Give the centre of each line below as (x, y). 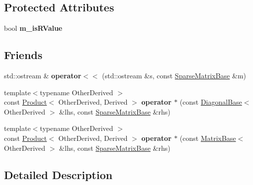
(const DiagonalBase (211, 102)
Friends (23, 55)
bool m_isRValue (33, 28)
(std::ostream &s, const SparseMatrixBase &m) (174, 75)
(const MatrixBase (208, 138)
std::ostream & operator (43, 75)
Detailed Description (58, 174)
